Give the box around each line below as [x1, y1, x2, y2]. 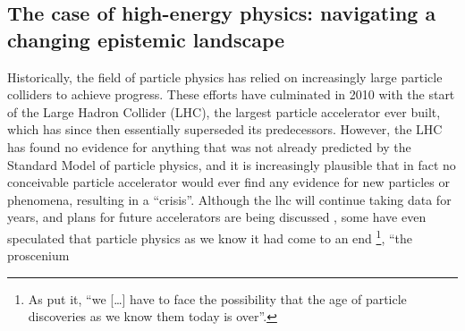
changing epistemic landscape [7, 25, 285, 53]
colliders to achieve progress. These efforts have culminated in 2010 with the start [7, 85, 455, 104]
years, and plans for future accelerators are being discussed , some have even [7, 208, 427, 226]
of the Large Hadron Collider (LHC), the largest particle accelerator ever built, [7, 102, 441, 121]
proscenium [7, 246, 70, 265]
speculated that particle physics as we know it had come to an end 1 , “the [7, 225, 412, 247]
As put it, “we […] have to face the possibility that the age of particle [28, 289, 407, 308]
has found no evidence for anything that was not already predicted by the [7, 137, 411, 156]
